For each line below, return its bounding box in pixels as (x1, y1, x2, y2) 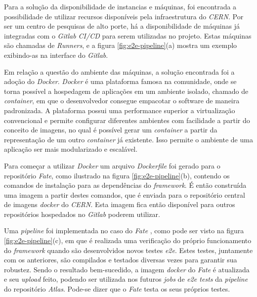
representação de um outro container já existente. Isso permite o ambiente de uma (4, 134, 253, 144)
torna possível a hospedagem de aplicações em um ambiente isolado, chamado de (4, 85, 249, 96)
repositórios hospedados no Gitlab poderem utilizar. (4, 209, 160, 219)
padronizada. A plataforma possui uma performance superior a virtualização (4, 105, 235, 115)
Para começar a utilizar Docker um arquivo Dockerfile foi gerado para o (4, 160, 220, 170)
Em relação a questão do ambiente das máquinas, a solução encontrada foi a (4, 66, 235, 77)
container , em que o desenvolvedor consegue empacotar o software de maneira (4, 95, 240, 106)
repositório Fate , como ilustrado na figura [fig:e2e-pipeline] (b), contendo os (4, 170, 230, 180)
